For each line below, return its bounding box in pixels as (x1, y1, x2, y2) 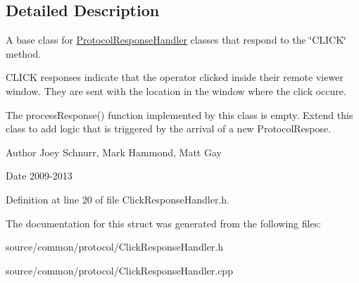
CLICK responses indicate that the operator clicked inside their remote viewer (6, 70, 344, 84)
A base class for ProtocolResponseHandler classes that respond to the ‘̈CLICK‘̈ (6, 32, 347, 47)
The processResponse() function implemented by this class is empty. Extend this (6, 107, 353, 122)
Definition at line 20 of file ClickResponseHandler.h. (6, 191, 229, 206)
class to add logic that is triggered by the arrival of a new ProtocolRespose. (6, 121, 332, 136)
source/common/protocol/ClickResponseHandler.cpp (6, 263, 233, 277)
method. (6, 46, 42, 61)
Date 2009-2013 (6, 168, 73, 183)
